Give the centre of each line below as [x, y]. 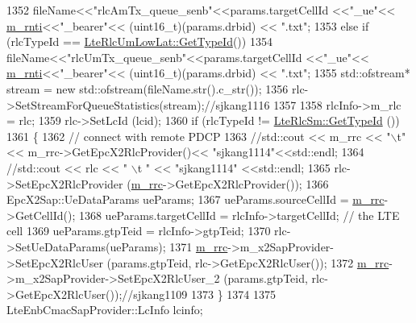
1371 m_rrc [199, 246]
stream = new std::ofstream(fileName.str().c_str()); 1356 [148, 88]
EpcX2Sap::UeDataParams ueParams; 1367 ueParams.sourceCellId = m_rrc [196, 199]
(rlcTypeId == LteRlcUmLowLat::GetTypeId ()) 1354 [139, 41]
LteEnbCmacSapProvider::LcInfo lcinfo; [105, 310]
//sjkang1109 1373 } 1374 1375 [199, 294]
